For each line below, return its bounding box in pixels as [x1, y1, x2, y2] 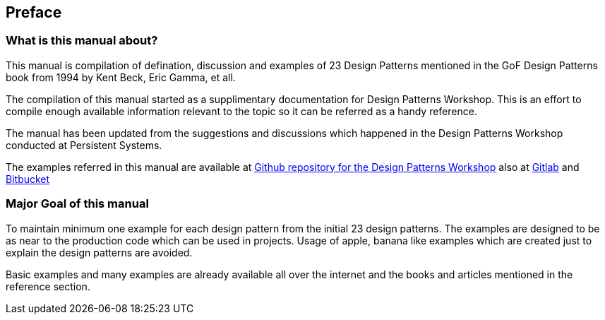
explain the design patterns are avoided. [6, 246, 193, 259]
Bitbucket [6, 172, 50, 185]
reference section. [6, 280, 90, 292]
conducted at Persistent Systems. [6, 138, 162, 151]
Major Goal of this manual [6, 196, 149, 211]
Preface [6, 4, 62, 21]
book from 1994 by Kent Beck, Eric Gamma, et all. [6, 71, 236, 83]
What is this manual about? [6, 33, 158, 48]
